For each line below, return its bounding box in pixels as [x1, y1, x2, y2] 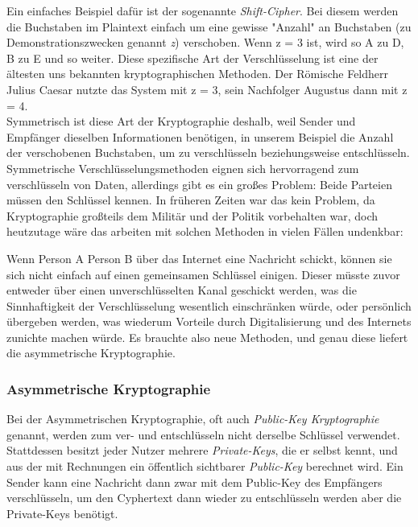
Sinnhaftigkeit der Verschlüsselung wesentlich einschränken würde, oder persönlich [6, 297, 412, 314]
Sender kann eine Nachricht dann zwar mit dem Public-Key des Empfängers [6, 473, 383, 490]
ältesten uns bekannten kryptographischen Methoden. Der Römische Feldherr [6, 65, 389, 82]
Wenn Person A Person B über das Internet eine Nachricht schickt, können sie [6, 249, 392, 266]
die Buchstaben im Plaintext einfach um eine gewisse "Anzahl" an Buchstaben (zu [6, 18, 412, 35]
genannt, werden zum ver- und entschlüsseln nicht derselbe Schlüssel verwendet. [6, 426, 400, 443]
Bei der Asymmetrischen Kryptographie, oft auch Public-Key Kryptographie [6, 410, 379, 427]
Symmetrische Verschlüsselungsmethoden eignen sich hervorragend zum [6, 159, 359, 176]
